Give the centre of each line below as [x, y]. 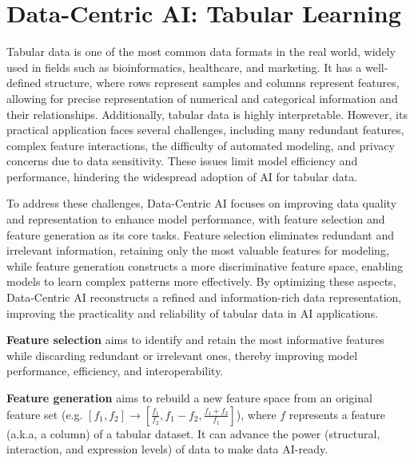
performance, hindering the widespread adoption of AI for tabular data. [182, 176]
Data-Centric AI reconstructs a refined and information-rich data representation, [204, 297]
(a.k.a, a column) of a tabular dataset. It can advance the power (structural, [193, 433]
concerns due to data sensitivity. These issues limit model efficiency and [182, 161]
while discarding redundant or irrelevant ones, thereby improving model [182, 355]
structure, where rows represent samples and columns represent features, [222, 83]
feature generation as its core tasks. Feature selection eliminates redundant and [201, 234]
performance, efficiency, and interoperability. [115, 371]
